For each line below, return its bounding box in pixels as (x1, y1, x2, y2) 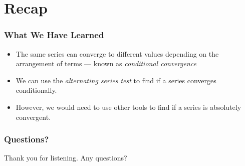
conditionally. (16, 85, 57, 95)
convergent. (16, 111, 51, 122)
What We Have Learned (4, 29, 104, 41)
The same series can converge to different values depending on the (16, 48, 219, 59)
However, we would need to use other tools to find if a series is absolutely (16, 101, 241, 112)
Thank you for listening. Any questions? (4, 152, 127, 163)
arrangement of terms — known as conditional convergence (16, 58, 196, 69)
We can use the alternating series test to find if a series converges (16, 75, 216, 85)
